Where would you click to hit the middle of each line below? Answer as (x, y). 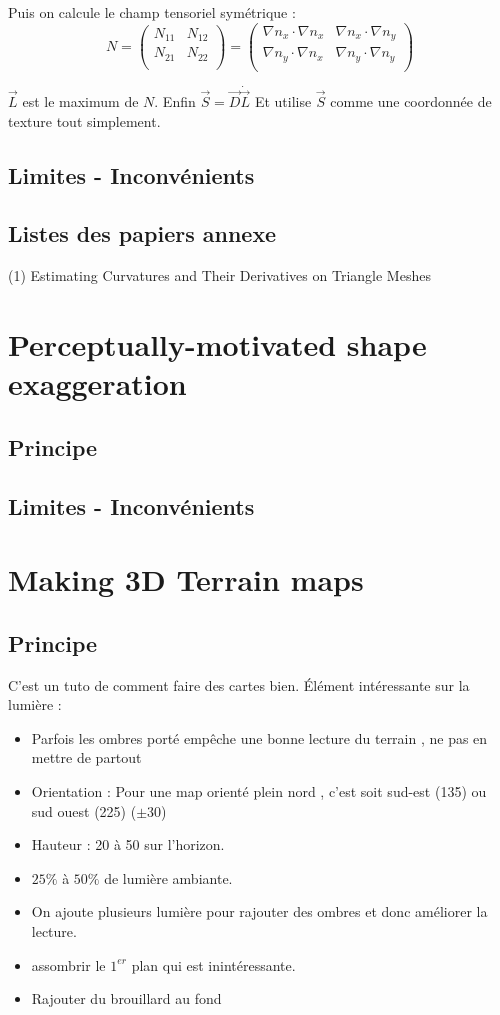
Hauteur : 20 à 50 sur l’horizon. (128, 844)
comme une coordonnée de (411, 101)
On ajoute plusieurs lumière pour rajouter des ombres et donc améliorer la (259, 911)
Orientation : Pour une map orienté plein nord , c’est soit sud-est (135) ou (259, 790)
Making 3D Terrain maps (186, 579)
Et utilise (283, 101)
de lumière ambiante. (168, 877)
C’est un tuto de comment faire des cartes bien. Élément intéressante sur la (239, 684)
